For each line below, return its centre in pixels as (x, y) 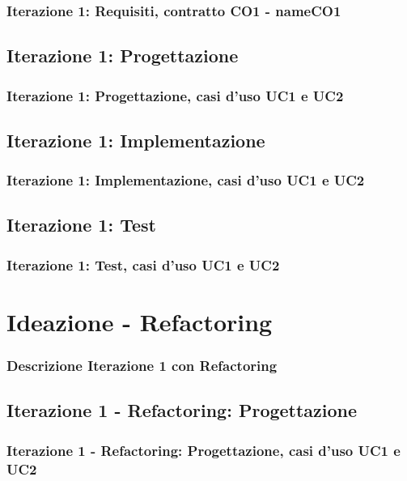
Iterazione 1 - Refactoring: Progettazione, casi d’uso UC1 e (203, 450)
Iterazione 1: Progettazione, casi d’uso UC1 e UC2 (175, 95)
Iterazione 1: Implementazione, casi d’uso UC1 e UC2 (186, 180)
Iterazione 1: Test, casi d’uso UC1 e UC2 (143, 264)
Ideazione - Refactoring (140, 321)
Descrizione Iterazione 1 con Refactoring (142, 366)
